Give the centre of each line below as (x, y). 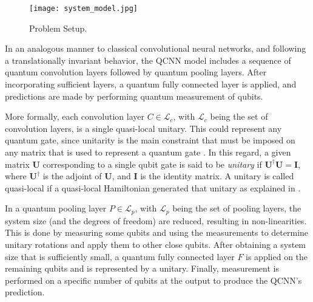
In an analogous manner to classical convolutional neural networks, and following (156, 48)
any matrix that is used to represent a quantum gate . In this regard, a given (148, 152)
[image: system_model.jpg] (83, 9)
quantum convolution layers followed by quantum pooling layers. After (136, 72)
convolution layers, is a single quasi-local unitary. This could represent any (143, 128)
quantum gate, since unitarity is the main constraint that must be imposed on (150, 140)
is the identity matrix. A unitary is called (217, 176)
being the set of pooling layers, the (237, 208)
